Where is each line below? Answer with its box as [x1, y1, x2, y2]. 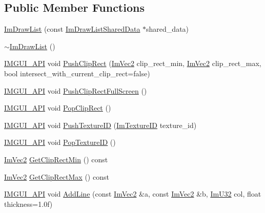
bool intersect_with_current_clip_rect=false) [4, 68, 150, 78]
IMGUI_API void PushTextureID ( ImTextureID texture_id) [4, 119, 197, 130]
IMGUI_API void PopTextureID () [4, 137, 116, 147]
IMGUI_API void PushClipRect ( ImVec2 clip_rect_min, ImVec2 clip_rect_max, [4, 58, 261, 69]
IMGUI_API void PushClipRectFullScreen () [4, 85, 147, 96]
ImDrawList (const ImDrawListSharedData [4, 24, 140, 34]
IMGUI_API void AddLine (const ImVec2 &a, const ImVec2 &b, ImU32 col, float [4, 188, 261, 199]
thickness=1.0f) [4, 198, 53, 209]
